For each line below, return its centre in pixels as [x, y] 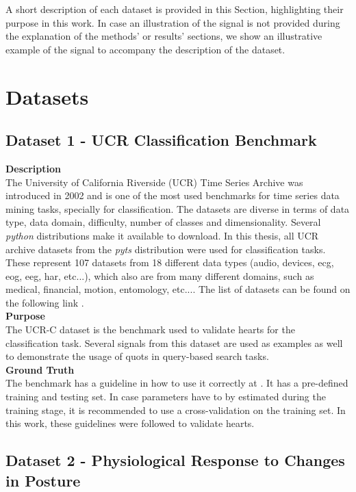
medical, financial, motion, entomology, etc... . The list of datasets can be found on [178, 289]
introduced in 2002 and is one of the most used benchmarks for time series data [173, 195]
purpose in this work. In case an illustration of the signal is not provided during [173, 22]
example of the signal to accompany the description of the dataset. [145, 49]
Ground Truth [40, 369]
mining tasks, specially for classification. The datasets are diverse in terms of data [178, 208]
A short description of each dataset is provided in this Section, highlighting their [175, 9]
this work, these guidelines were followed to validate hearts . [130, 423]
